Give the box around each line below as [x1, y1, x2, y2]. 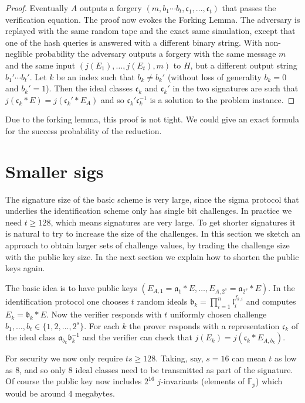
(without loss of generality [167, 70, 262, 83]
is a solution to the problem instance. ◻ [150, 93, 295, 105]
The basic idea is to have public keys [5, 281, 137, 293]
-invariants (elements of [161, 375, 245, 387]
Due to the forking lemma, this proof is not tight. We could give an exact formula [5, 113, 299, 125]
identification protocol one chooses [5, 295, 129, 308]
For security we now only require [5, 352, 123, 364]
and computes [246, 295, 296, 308]
